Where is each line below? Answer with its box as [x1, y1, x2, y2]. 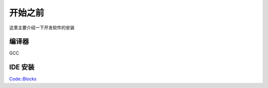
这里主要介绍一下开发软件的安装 [9, 25, 74, 30]
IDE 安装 [9, 63, 35, 71]
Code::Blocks [9, 76, 37, 82]
